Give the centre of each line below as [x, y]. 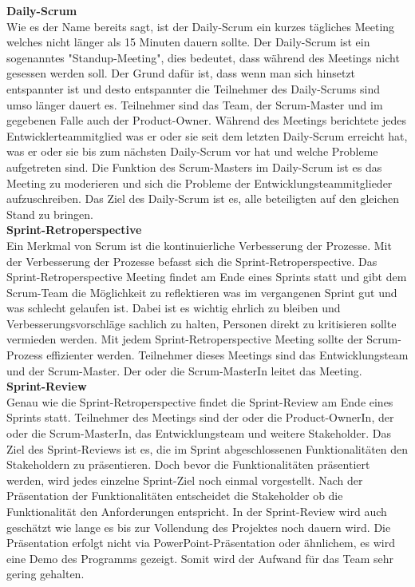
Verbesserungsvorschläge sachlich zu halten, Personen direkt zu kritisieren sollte [202, 323]
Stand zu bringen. [50, 214]
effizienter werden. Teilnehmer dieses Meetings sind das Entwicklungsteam [227, 355]
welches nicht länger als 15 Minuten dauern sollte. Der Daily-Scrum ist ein [188, 42]
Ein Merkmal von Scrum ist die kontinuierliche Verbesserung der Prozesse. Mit [199, 245]
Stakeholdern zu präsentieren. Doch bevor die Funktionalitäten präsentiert [188, 464]
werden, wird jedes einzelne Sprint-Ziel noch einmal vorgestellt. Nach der [185, 480]
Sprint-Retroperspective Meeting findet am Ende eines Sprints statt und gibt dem [207, 277]
